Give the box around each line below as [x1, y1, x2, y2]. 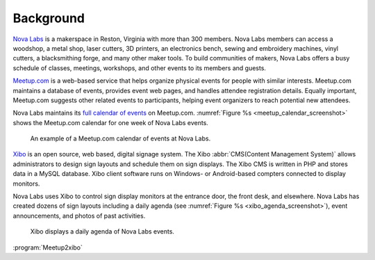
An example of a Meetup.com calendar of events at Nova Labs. [30, 134, 211, 143]
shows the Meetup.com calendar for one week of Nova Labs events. [12, 118, 208, 127]
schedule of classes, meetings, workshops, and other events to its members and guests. [12, 63, 267, 72]
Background [12, 10, 85, 26]
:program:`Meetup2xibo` [12, 243, 83, 252]
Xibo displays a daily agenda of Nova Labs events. [30, 227, 175, 236]
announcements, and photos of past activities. [12, 211, 146, 220]
